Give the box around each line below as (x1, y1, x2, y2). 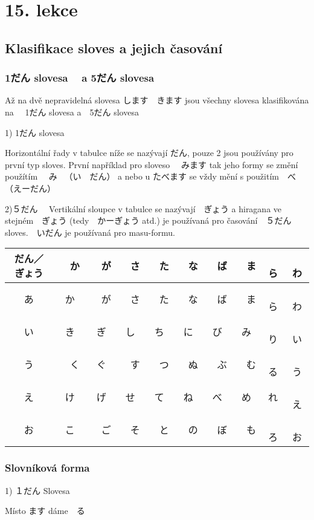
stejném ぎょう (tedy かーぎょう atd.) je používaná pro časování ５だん (5, 214, 292, 227)
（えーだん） (5, 181, 56, 194)
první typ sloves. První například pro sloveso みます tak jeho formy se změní (5, 158, 298, 171)
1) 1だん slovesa (5, 126, 65, 138)
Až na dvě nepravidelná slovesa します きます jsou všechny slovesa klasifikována (5, 94, 309, 106)
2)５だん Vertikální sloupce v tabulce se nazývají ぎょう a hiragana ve (5, 202, 282, 215)
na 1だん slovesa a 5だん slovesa (5, 105, 139, 118)
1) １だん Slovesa (5, 484, 70, 496)
